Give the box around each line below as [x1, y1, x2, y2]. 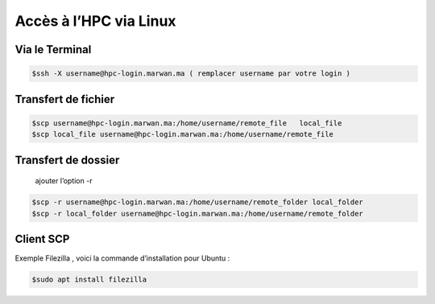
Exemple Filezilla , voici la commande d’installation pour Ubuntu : [14, 253, 230, 263]
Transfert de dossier [14, 153, 120, 166]
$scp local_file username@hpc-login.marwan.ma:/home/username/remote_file [31, 129, 334, 139]
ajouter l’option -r [35, 176, 93, 186]
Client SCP [14, 232, 70, 245]
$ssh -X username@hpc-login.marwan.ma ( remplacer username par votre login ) [31, 69, 350, 78]
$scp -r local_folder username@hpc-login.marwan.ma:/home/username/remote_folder [31, 209, 364, 218]
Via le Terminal [14, 43, 92, 56]
